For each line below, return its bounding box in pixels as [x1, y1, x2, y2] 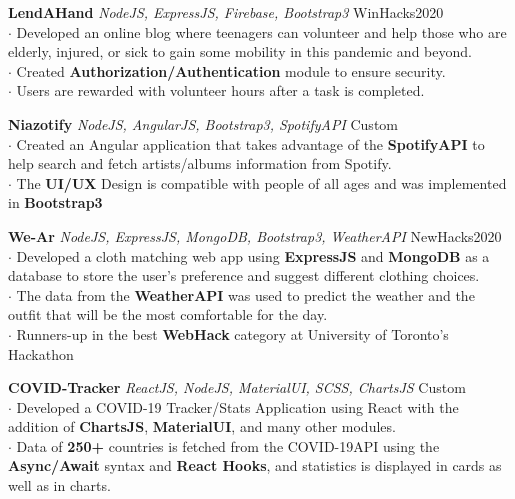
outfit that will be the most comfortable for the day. [8, 304, 328, 325]
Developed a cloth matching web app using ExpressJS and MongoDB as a [16, 245, 490, 266]
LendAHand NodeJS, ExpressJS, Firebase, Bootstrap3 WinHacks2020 [8, 2, 444, 22]
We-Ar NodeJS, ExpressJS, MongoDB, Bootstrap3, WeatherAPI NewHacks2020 [8, 225, 502, 246]
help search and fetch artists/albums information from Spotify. [8, 153, 392, 174]
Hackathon [8, 343, 74, 364]
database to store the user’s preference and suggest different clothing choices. [8, 265, 480, 286]
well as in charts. [8, 475, 111, 496]
